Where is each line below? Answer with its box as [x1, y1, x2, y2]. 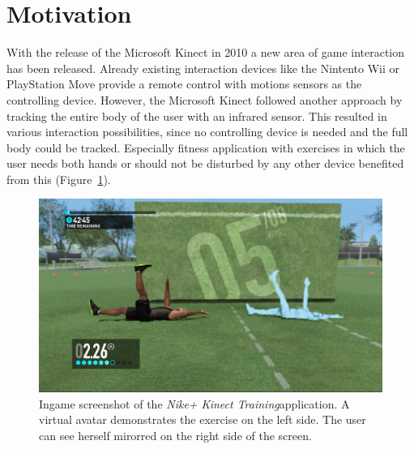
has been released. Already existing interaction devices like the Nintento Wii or [6, 59, 399, 76]
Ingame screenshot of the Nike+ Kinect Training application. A [39, 395, 350, 412]
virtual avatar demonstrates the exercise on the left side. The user [39, 411, 366, 428]
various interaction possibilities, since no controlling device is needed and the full [6, 123, 408, 140]
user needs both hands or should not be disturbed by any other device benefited [6, 155, 404, 172]
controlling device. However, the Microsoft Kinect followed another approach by [6, 91, 403, 108]
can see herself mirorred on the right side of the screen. [39, 426, 312, 443]
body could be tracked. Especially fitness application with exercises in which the [6, 139, 405, 156]
